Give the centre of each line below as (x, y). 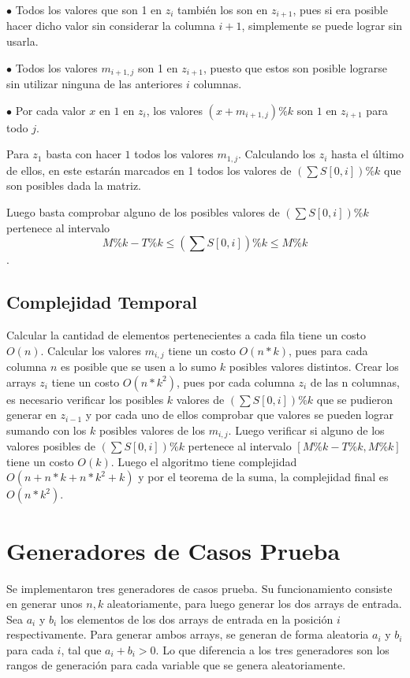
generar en (32, 415)
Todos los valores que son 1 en (89, 9)
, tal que (81, 649)
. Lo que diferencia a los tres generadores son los (272, 649)
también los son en (223, 9)
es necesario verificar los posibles (85, 399)
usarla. (22, 41)
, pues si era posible (340, 9)
